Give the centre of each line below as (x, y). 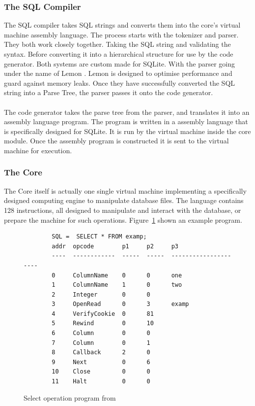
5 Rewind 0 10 (103, 323)
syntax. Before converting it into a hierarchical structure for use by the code (119, 54)
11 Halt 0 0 (101, 382)
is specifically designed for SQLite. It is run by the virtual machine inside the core (127, 131)
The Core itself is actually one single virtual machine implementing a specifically (125, 190)
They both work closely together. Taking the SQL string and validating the (117, 44)
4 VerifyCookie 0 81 (103, 314)
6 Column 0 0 (101, 333)
